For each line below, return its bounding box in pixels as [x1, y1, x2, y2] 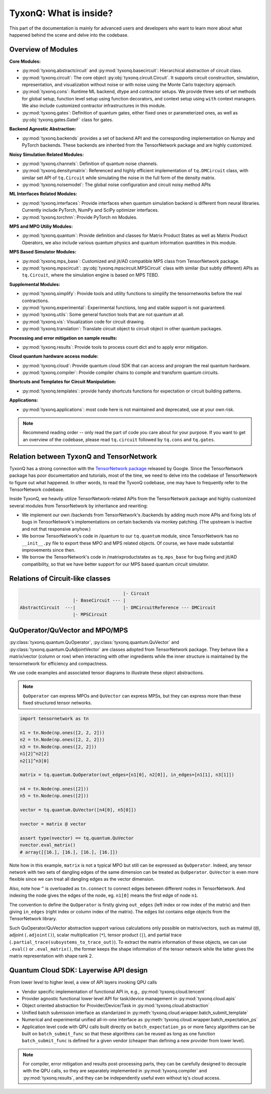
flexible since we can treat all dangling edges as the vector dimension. [9, 876, 155, 882]
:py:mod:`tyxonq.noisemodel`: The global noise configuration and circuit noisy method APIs [22, 182, 211, 188]
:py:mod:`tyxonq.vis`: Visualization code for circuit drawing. [22, 319, 145, 325]
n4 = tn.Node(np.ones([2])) [20, 786, 89, 792]
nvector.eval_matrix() [20, 842, 76, 848]
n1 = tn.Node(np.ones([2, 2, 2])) [20, 730, 105, 735]
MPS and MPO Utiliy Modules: [9, 223, 73, 229]
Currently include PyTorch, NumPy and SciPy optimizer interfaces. [22, 207, 159, 213]
